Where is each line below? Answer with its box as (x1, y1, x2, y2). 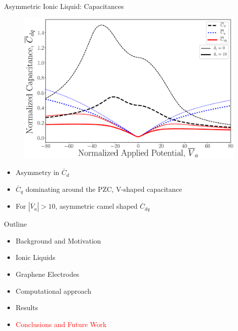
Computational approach (15, 285, 91, 296)
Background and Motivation (15, 235, 101, 246)
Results (15, 302, 38, 313)
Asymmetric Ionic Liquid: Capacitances (4, 1, 124, 11)
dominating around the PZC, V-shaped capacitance (25, 183, 182, 194)
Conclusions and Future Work (15, 319, 107, 329)
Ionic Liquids (15, 252, 56, 262)
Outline (4, 219, 27, 229)
